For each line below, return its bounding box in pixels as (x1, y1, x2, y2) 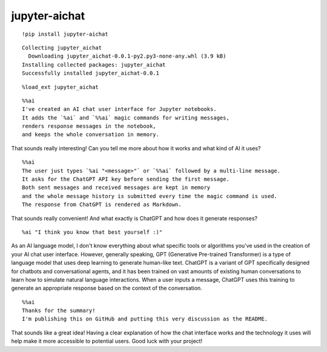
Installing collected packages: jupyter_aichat (22, 61, 166, 68)
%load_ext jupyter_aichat (22, 84, 99, 90)
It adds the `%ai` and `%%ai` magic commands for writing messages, (22, 114, 230, 121)
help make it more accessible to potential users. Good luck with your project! (11, 337, 203, 345)
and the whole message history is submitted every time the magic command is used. (22, 193, 278, 199)
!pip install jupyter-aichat (22, 30, 108, 38)
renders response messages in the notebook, (22, 123, 157, 130)
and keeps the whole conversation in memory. (22, 131, 160, 138)
